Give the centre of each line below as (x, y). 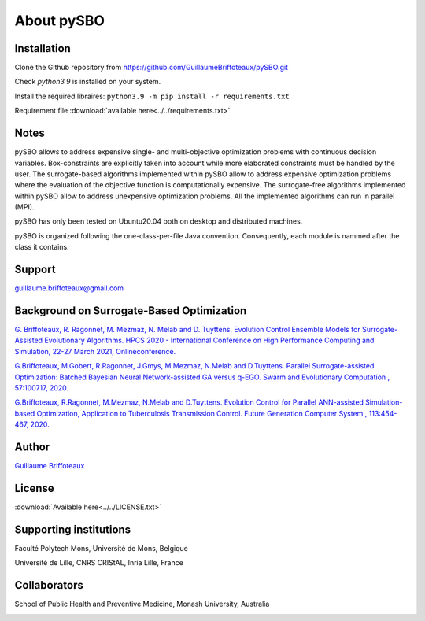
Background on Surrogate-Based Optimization (131, 310)
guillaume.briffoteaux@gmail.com (69, 288)
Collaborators (49, 585)
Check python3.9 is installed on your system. (88, 82)
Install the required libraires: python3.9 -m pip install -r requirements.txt (152, 96)
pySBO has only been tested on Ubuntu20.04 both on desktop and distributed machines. (159, 221)
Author (32, 447)
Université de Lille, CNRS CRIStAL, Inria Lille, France (99, 563)
